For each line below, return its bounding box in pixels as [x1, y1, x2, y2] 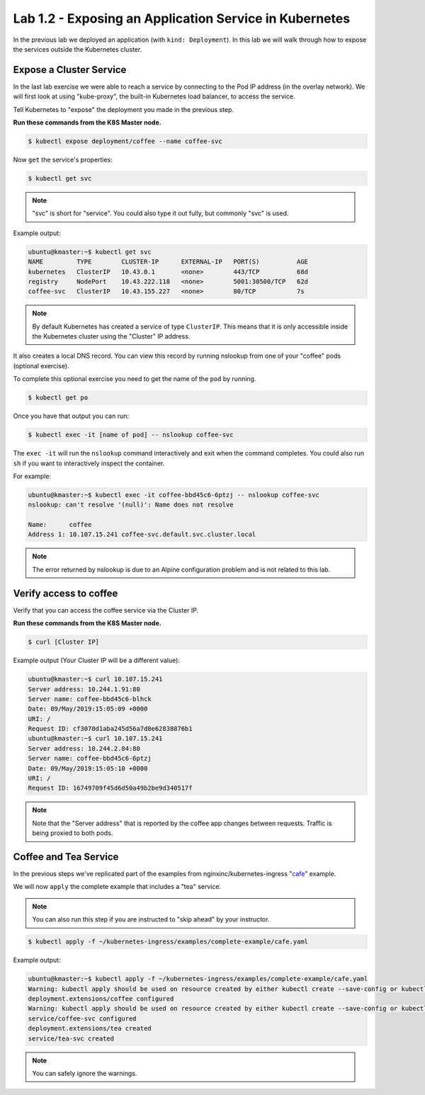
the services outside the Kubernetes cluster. [13, 45, 142, 53]
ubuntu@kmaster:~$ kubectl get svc [28, 248, 152, 256]
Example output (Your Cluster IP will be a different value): [13, 656, 181, 665]
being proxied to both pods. [32, 829, 113, 837]
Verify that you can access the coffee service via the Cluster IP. [13, 606, 199, 614]
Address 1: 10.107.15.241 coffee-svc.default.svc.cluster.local [28, 531, 256, 538]
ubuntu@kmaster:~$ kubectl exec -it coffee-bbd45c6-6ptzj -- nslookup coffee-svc [28, 491, 320, 499]
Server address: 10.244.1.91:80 [28, 685, 141, 693]
